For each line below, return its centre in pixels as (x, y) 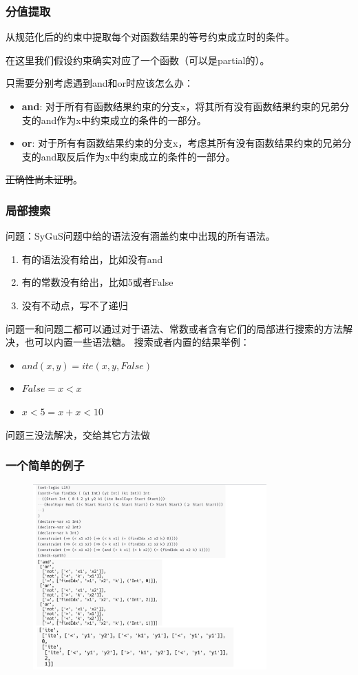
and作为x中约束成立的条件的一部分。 (124, 120)
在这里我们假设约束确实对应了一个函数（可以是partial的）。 (138, 60)
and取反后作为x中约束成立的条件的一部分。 (138, 156)
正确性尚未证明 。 (44, 179)
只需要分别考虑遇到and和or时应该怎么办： (100, 83)
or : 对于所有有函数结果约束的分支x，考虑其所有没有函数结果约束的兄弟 (182, 143)
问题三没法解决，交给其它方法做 (78, 434)
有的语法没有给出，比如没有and (92, 259)
